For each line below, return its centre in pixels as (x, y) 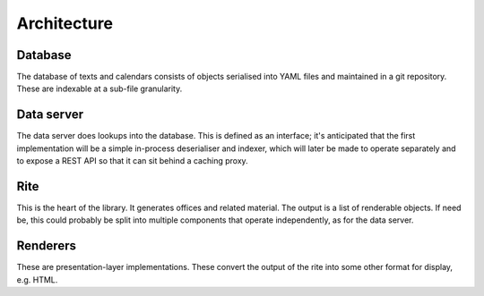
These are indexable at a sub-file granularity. (99, 89)
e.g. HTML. (37, 279)
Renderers (46, 246)
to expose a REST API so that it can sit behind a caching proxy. (132, 161)
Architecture (65, 23)
